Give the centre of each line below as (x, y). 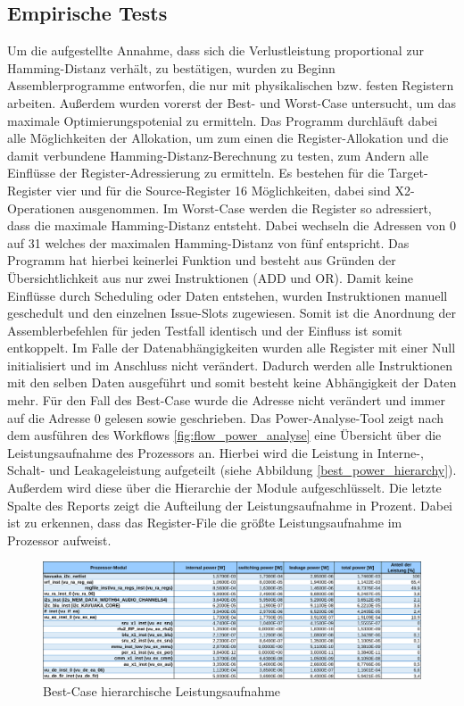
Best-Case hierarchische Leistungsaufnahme (162, 691)
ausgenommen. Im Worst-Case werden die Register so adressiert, (255, 208)
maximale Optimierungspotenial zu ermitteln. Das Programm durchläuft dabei (223, 120)
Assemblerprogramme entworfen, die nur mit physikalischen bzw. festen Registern (231, 85)
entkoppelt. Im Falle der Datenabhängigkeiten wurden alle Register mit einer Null (232, 348)
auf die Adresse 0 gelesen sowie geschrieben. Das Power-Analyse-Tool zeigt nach (226, 417)
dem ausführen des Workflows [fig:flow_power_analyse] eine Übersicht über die (224, 435)
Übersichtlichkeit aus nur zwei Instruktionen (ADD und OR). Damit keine (210, 277)
